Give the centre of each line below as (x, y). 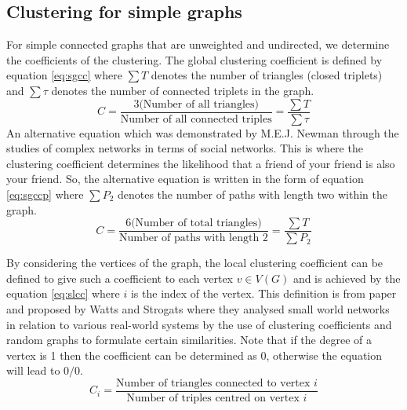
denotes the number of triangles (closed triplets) (267, 75)
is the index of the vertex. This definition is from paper (263, 293)
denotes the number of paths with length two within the (252, 194)
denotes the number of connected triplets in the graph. (183, 90)
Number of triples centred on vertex (213, 399)
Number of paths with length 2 (194, 238)
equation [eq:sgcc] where (64, 75)
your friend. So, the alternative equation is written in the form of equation (185, 179)
